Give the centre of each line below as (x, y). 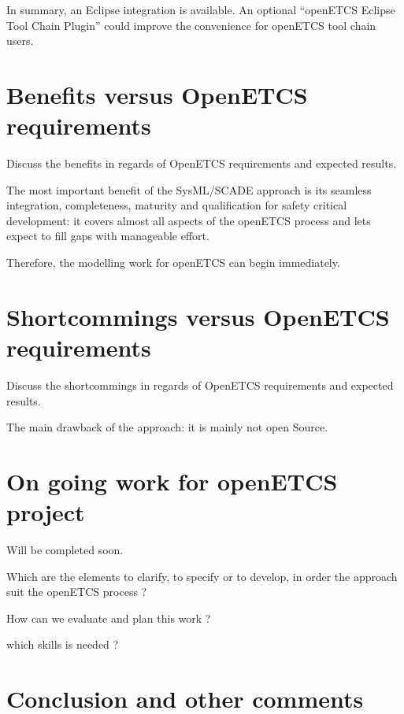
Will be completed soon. (65, 550)
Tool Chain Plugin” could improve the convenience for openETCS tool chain (191, 25)
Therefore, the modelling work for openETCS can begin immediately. (173, 263)
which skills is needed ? (63, 644)
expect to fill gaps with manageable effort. (108, 236)
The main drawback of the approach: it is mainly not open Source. (167, 427)
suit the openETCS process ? (77, 592)
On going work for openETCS (172, 481)
